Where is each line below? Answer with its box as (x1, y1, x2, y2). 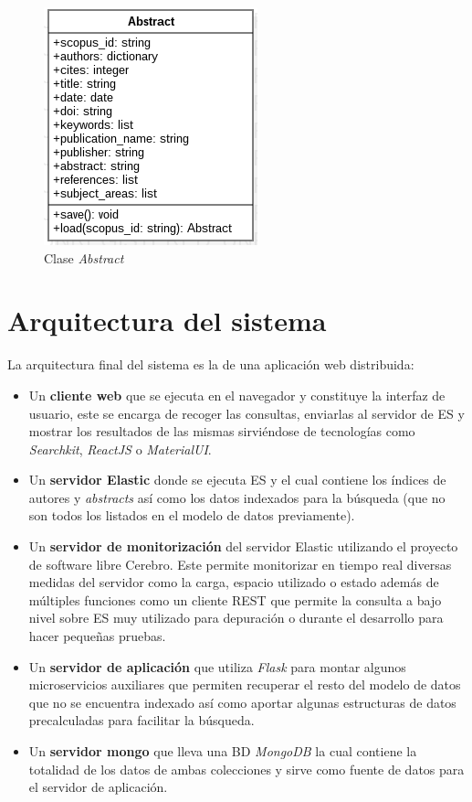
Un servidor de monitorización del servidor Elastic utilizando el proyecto (28, 537, 458, 556)
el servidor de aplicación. (28, 777, 168, 797)
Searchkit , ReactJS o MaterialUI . (28, 439, 212, 458)
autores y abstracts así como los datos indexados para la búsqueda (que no (28, 487, 446, 507)
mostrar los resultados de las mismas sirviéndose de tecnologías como (28, 422, 415, 441)
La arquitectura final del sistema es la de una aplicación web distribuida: (7, 355, 414, 374)
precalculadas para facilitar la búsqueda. (28, 711, 255, 730)
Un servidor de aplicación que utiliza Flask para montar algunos (28, 657, 406, 676)
